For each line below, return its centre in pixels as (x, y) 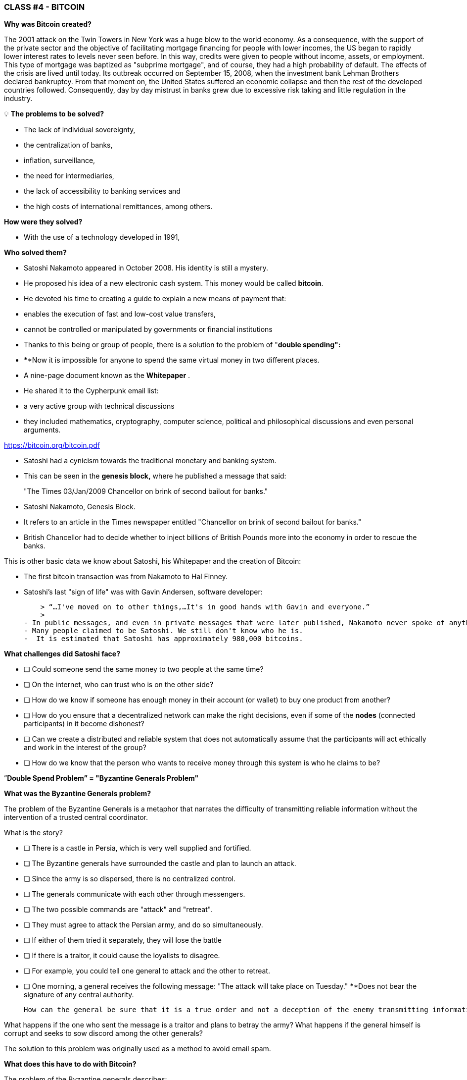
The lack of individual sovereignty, (80, 130)
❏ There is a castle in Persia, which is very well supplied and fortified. (138, 848)
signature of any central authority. (79, 995)
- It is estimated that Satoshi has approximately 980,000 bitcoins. (163, 639)
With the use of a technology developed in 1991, (102, 237)
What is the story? (33, 833)
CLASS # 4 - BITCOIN (45, 7)
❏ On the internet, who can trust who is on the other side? (119, 685)
